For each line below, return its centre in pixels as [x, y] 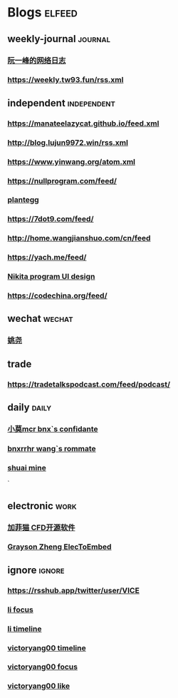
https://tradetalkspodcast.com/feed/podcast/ [89, 384]
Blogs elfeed [43, 12]
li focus [20, 610]
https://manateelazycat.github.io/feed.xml [83, 123]
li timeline [25, 629]
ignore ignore [36, 570]
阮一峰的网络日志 [37, 60]
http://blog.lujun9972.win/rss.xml [68, 142]
